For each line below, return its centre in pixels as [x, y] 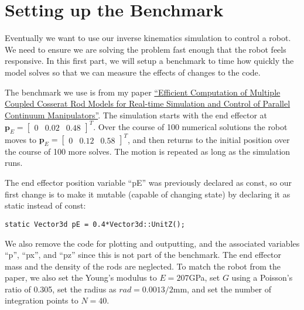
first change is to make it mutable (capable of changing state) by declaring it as [148, 194]
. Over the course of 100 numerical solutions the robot [190, 126]
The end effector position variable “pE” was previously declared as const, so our [148, 183]
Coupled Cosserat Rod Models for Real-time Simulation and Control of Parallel [148, 103]
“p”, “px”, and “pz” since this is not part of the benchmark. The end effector [143, 255]
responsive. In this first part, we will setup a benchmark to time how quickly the [149, 61]
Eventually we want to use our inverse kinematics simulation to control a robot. [148, 38]
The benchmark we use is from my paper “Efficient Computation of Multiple [143, 92]
